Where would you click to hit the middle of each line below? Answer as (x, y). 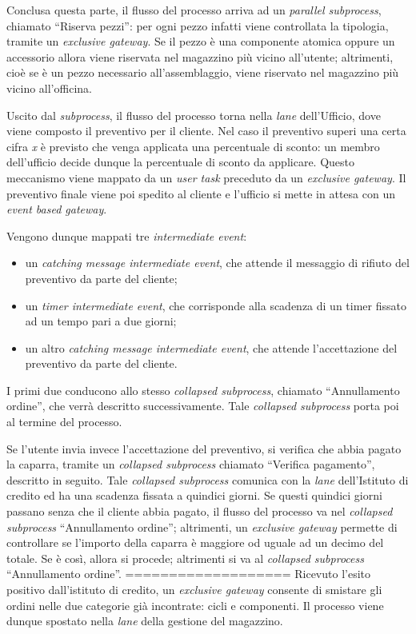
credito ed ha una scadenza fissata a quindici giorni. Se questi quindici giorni (194, 495)
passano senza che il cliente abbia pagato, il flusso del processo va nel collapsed (200, 511)
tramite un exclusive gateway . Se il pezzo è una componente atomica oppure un (201, 41)
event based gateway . (57, 209)
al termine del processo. (64, 422)
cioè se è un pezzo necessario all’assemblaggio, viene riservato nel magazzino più (203, 72)
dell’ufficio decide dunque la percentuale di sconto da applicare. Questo (181, 162)
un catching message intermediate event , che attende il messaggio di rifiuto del (217, 263)
